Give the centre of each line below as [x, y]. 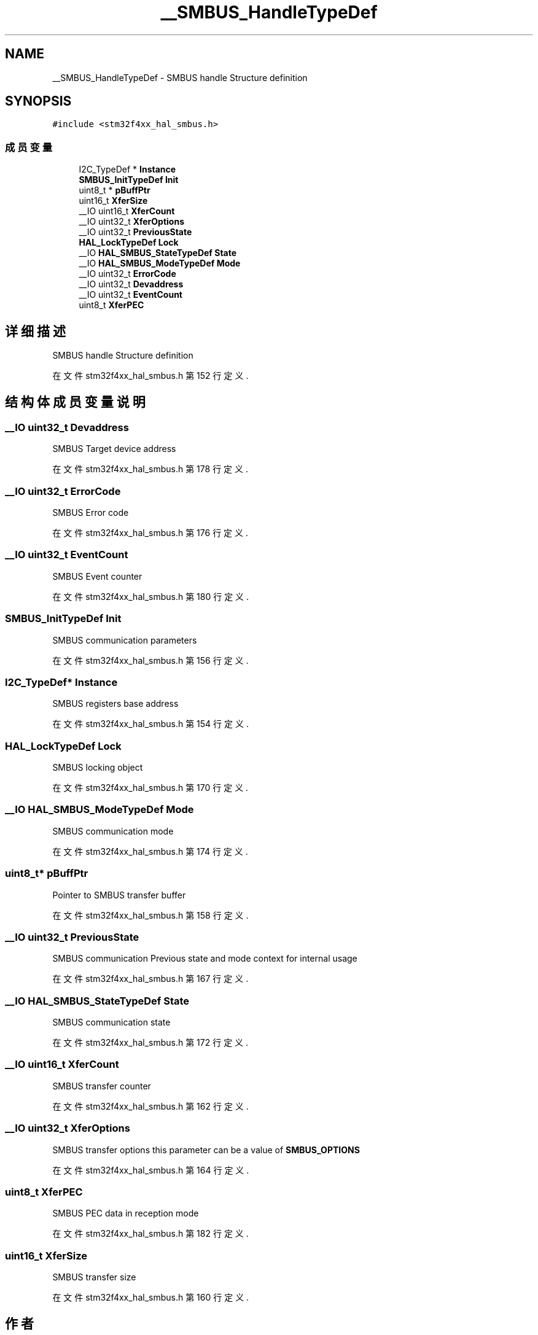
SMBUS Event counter [97, 576]
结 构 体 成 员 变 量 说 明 [75, 402]
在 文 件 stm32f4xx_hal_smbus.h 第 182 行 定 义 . [150, 1234]
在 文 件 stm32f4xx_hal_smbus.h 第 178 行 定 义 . [150, 469]
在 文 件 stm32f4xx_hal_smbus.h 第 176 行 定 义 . [150, 533]
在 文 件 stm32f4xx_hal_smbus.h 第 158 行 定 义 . [150, 915]
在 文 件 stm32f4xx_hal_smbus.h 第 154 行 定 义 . [150, 724]
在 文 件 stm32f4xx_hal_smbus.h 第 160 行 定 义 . [151, 1297]
